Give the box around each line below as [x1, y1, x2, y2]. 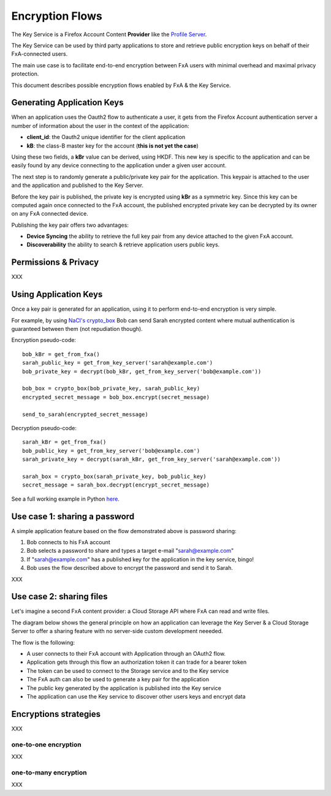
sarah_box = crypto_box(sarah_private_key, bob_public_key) [22, 472, 207, 480]
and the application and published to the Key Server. [11, 181, 144, 189]
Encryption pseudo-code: [11, 336, 77, 344]
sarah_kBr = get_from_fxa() [22, 439, 107, 445]
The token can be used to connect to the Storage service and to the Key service [26, 667, 229, 674]
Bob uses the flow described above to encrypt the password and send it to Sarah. [26, 564, 233, 572]
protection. [11, 70, 39, 78]
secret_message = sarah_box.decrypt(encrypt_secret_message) [22, 482, 210, 488]
